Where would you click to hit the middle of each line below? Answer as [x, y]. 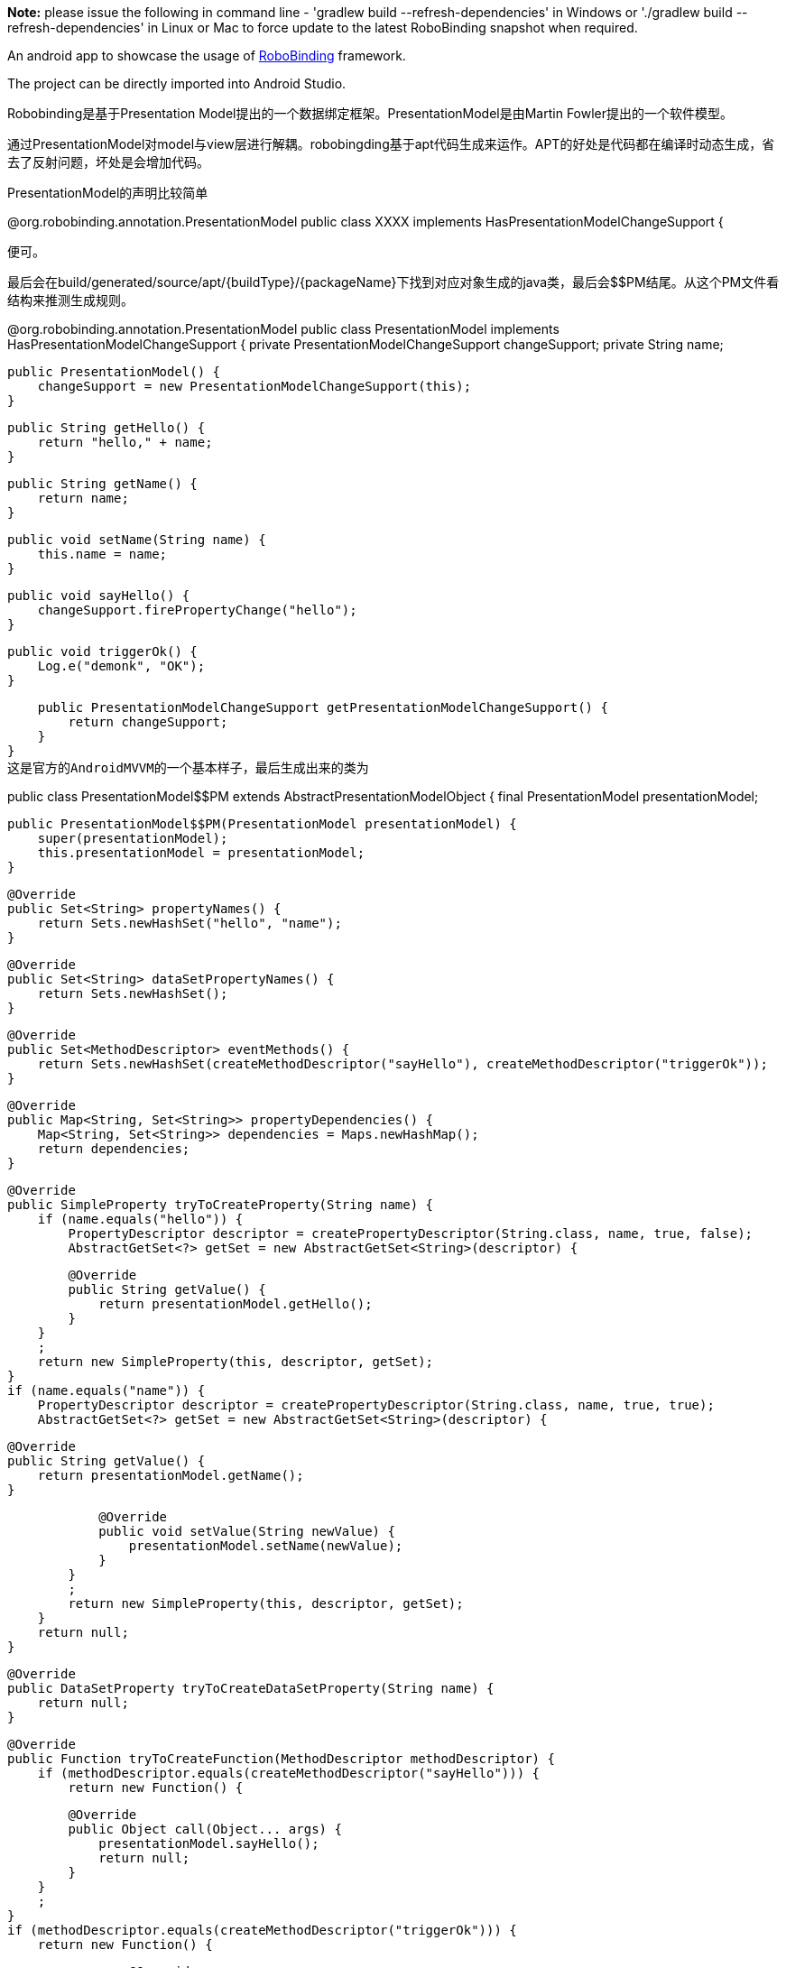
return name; [83, 498]
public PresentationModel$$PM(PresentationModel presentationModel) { [262, 824]
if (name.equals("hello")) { [140, 1219]
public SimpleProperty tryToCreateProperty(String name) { [221, 1205]
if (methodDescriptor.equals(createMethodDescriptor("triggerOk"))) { [262, 1930]
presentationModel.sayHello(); [209, 1843]
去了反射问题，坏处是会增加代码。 [108, 162]
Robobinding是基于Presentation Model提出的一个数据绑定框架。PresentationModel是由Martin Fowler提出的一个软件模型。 [370, 113]
